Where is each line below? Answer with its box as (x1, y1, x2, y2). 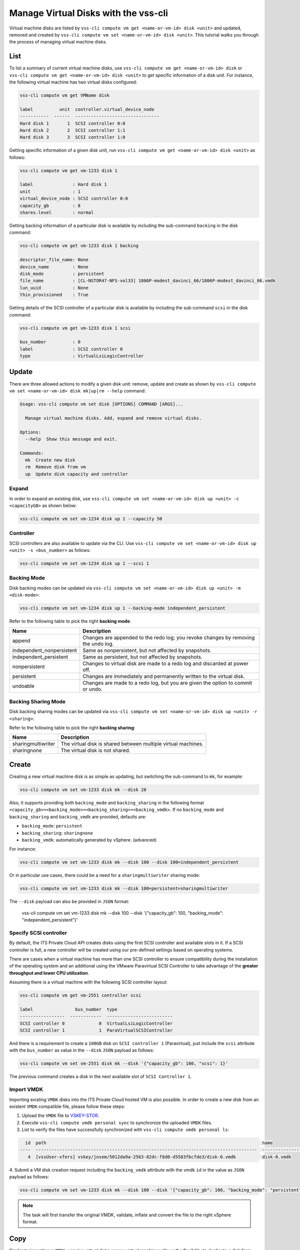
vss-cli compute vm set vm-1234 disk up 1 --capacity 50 (19, 515, 162, 521)
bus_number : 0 (19, 339, 81, 345)
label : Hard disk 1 (19, 181, 107, 187)
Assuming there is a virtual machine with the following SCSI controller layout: (9, 979, 167, 985)
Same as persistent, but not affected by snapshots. (82, 653, 202, 660)
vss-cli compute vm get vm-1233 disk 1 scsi (19, 325, 131, 331)
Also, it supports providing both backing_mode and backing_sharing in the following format (9, 799, 204, 805)
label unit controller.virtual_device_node (19, 106, 154, 112)
